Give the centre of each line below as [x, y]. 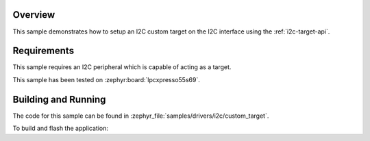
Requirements [44, 51]
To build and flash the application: [61, 128]
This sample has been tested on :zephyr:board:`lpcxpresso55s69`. [106, 79]
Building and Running [59, 99]
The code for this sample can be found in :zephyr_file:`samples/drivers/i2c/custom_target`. [141, 116]
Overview [34, 15]
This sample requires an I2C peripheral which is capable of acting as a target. [122, 67]
